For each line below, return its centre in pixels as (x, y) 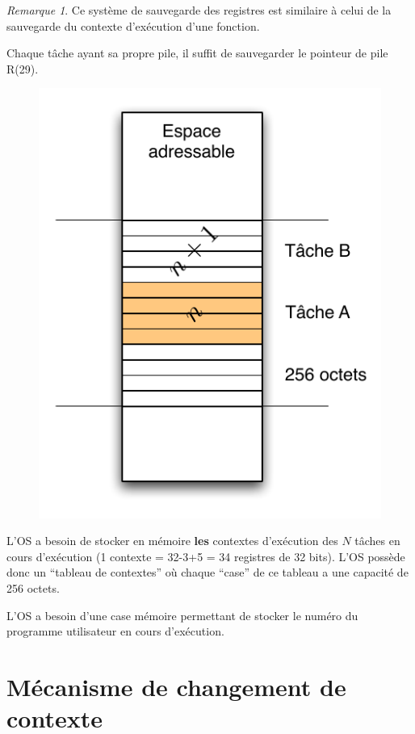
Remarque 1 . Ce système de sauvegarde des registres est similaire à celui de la (199, 10)
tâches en (377, 541)
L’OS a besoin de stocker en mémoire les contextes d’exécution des (172, 541)
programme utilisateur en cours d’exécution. (115, 631)
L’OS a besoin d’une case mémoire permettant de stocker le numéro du (182, 615)
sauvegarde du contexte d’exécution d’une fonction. (133, 25)
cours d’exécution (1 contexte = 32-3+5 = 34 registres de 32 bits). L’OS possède (206, 556)
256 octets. (33, 587)
